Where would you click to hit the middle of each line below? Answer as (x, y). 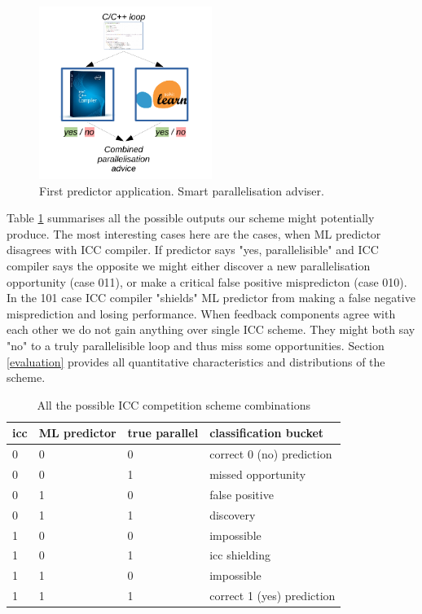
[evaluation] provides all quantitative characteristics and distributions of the (196, 361)
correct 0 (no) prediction (271, 454)
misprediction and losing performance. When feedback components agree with (201, 313)
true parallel (163, 433)
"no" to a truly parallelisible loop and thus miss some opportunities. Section (196, 345)
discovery (233, 514)
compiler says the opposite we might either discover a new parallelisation (189, 265)
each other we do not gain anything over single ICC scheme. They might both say (211, 329)
